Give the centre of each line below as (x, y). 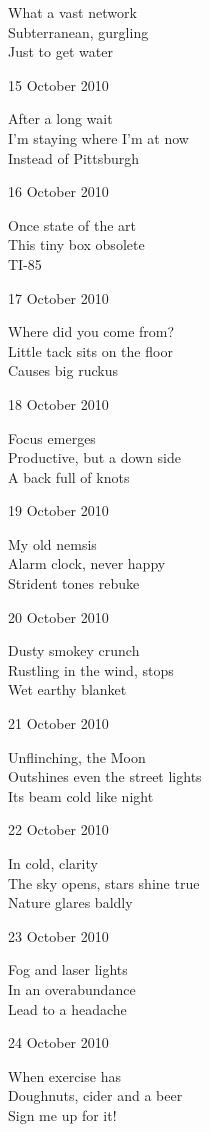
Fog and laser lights (68, 969)
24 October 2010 (58, 1042)
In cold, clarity (53, 863)
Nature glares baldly (70, 902)
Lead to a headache (67, 1008)
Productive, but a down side (94, 457)
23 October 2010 (58, 935)
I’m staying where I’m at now (98, 137)
